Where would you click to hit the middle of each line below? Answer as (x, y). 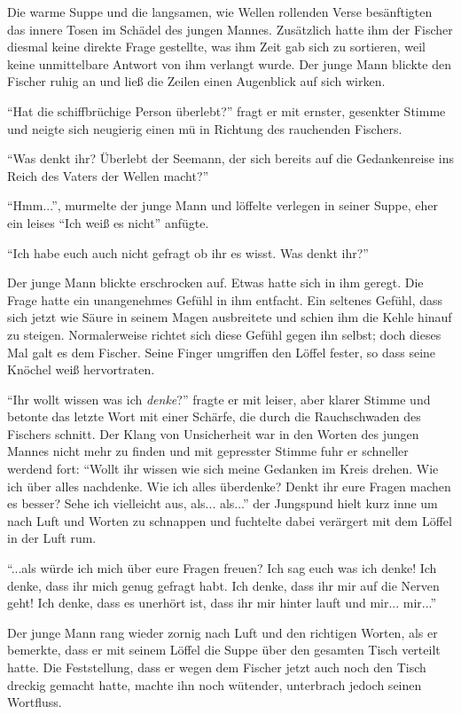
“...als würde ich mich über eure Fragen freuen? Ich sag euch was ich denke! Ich (222, 568)
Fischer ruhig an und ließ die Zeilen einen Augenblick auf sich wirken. (196, 81)
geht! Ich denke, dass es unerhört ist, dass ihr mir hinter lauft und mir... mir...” (222, 603)
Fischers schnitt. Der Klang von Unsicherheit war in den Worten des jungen (213, 433)
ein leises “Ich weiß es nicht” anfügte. (108, 222)
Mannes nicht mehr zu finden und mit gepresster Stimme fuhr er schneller (208, 451)
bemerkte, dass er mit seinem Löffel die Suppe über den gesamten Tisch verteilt (224, 650)
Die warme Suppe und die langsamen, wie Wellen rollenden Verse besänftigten (220, 12)
